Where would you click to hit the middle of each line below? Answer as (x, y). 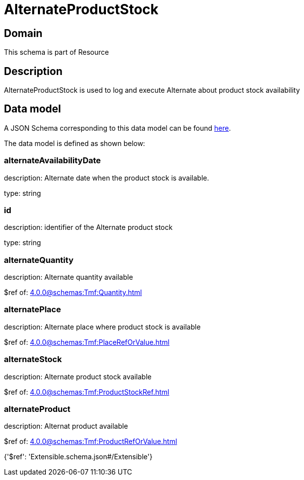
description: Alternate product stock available (78, 376)
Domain (23, 33)
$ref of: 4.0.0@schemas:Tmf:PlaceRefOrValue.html (87, 342)
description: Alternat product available (66, 426)
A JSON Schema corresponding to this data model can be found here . (118, 128)
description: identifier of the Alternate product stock (88, 227)
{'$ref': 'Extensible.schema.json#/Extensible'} (78, 457)
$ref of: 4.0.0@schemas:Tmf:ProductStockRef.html (87, 392)
